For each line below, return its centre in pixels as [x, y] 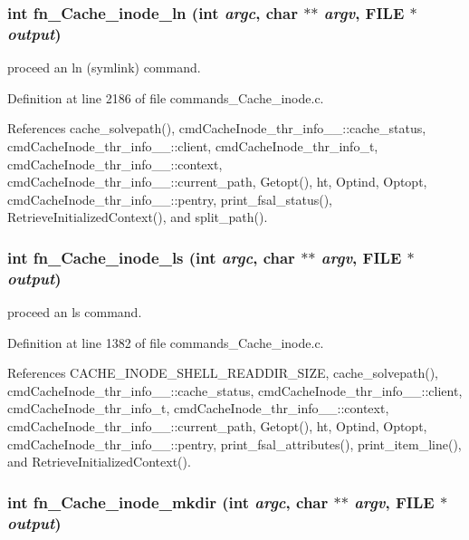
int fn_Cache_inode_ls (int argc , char [151, 257]
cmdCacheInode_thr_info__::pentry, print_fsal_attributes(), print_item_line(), [234, 444]
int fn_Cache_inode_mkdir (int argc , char [168, 501]
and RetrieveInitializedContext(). [99, 462]
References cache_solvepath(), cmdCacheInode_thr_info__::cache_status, [217, 128]
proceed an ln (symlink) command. [104, 67]
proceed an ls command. [75, 312]
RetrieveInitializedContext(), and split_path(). [138, 217]
